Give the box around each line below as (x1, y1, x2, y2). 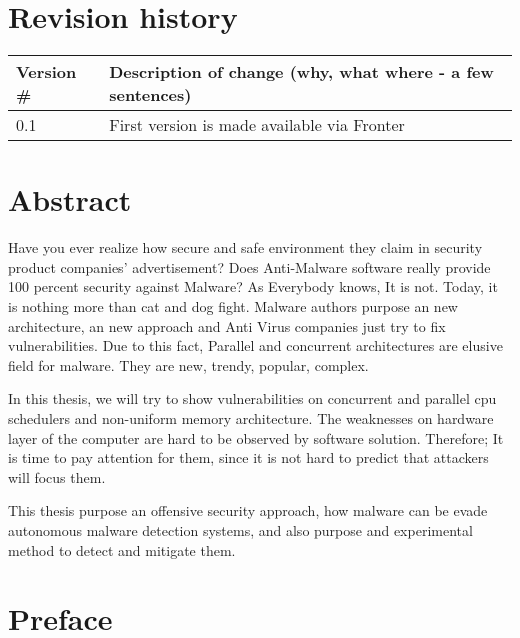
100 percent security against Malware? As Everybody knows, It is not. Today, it (8, 276, 498, 297)
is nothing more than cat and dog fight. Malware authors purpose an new (8, 296, 458, 317)
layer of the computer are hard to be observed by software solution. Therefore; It (8, 427, 504, 448)
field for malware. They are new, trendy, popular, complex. (8, 354, 369, 375)
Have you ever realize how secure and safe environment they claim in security (8, 237, 483, 258)
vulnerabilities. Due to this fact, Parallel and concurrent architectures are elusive (8, 335, 503, 356)
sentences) (109, 83, 192, 107)
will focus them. (8, 466, 106, 487)
